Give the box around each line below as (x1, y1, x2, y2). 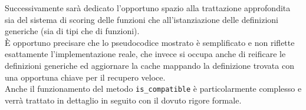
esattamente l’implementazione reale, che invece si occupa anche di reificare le (5, 48, 286, 60)
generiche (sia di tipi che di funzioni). (5, 25, 140, 37)
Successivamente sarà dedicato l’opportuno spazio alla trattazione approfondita (5, 2, 291, 14)
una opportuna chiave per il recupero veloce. (5, 71, 166, 83)
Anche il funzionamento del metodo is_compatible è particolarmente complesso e (5, 82, 302, 95)
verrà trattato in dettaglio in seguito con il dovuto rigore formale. (5, 94, 242, 106)
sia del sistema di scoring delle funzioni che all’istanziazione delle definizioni (5, 13, 278, 25)
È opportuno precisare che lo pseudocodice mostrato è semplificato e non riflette (5, 36, 295, 48)
